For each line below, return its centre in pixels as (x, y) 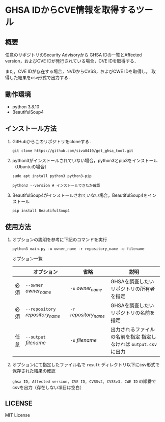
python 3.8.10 (26, 107)
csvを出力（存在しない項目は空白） (48, 388)
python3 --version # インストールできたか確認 (56, 185)
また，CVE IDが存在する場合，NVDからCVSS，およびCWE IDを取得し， (78, 71)
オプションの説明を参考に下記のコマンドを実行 (59, 240)
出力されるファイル (133, 330)
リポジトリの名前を (133, 313)
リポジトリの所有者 (133, 289)
